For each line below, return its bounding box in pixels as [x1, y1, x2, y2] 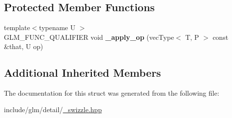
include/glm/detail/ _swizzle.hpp [4, 104, 102, 114]
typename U [39, 22, 75, 33]
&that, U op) [4, 41, 43, 51]
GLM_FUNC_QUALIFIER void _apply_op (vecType [4, 32, 174, 42]
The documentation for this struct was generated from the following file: [4, 88, 219, 98]
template [4, 22, 30, 33]
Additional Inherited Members [4, 65, 161, 80]
